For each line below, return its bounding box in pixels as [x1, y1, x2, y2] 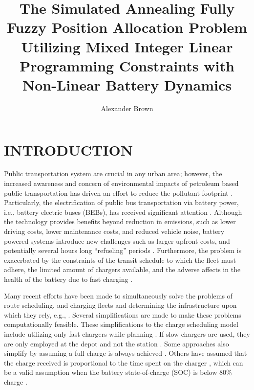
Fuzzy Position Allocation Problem [7, 17, 247, 37]
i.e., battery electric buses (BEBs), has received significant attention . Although [4, 206, 242, 217]
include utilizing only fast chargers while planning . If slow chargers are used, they [4, 328, 250, 339]
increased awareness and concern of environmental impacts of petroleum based [4, 178, 239, 188]
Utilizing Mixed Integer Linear [21, 36, 233, 56]
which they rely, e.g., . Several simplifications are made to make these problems [4, 309, 241, 320]
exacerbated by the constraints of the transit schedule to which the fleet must [4, 254, 236, 265]
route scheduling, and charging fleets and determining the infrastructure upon [4, 300, 237, 310]
